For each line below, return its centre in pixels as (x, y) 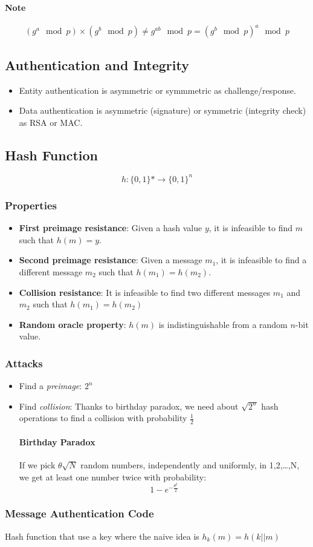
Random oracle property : (73, 324)
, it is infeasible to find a (261, 260)
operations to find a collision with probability (103, 418)
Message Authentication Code (79, 513)
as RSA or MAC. (51, 122)
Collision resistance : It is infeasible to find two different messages (145, 292)
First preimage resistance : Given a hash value (111, 228)
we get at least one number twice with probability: (113, 477)
